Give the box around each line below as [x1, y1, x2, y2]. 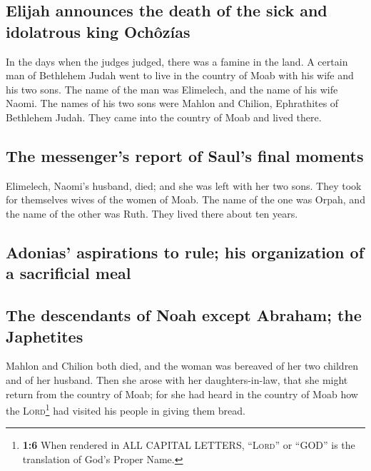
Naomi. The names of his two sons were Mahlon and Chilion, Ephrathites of [6, 96, 339, 111]
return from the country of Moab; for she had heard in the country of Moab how [6, 386, 358, 401]
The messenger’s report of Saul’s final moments [6, 144, 364, 166]
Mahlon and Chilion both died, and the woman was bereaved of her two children [6, 358, 359, 373]
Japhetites [6, 325, 83, 347]
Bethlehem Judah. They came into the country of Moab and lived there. [6, 109, 322, 124]
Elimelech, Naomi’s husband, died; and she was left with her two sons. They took [6, 178, 362, 193]
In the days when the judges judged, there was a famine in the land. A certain [6, 54, 348, 69]
